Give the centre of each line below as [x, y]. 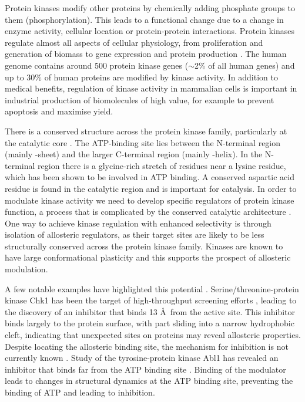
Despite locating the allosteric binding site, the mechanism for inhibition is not [147, 346]
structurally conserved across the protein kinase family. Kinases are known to [144, 246]
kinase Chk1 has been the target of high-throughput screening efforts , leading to [151, 300]
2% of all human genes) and [245, 65]
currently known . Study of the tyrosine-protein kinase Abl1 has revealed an [142, 358]
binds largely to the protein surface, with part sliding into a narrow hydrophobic [150, 323]
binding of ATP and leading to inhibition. [80, 392]
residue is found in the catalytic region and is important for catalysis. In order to [151, 188]
